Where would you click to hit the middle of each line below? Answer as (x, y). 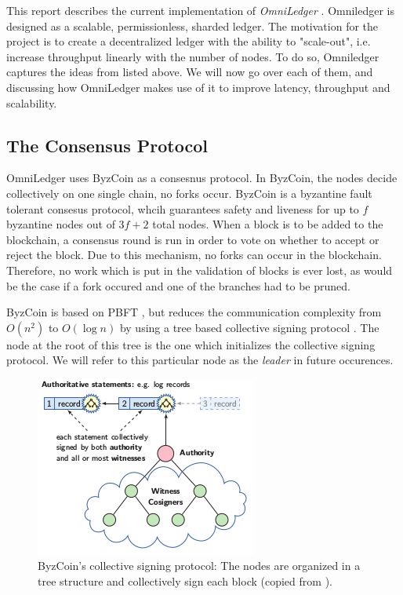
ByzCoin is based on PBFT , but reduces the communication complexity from (194, 312)
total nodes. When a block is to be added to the (268, 224)
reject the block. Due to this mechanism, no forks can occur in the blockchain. (194, 255)
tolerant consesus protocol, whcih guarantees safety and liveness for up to (183, 208)
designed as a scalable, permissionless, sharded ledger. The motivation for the (192, 26)
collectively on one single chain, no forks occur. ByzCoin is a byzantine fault (189, 193)
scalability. (32, 102)
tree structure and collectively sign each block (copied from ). (185, 581)
